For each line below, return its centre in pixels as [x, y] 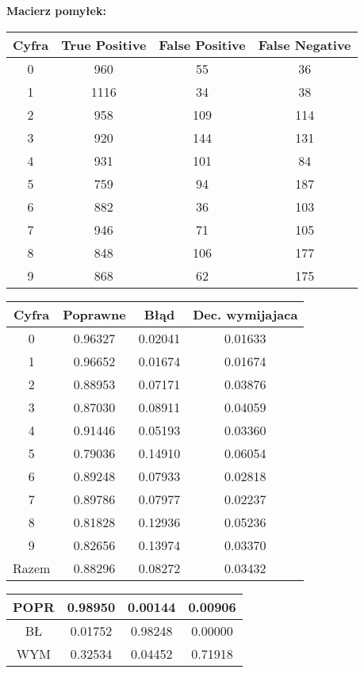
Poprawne [94, 314]
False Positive [202, 44]
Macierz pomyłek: [56, 10]
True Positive [104, 44]
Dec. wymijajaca [245, 314]
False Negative [305, 44]
